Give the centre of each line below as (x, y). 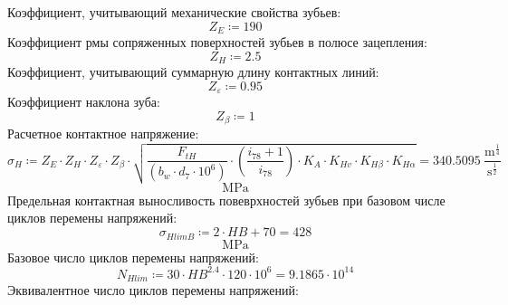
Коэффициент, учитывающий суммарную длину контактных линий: (193, 72)
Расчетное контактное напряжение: (103, 133)
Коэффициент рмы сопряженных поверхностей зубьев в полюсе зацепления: (217, 42)
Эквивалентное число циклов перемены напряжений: (153, 290)
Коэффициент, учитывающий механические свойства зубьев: (174, 12)
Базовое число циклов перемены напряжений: (133, 257)
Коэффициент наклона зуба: (84, 102)
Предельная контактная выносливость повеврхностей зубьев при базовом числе (226, 200)
